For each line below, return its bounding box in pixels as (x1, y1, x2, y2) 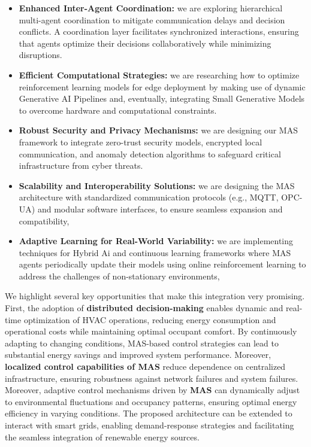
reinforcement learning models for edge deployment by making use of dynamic (19, 80, 306, 93)
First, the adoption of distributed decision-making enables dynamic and (5, 302, 283, 314)
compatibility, (19, 214, 70, 227)
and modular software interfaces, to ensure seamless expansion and (37, 202, 283, 215)
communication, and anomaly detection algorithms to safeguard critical (19, 147, 281, 160)
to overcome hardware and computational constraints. (19, 104, 217, 116)
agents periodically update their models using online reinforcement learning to (19, 258, 306, 270)
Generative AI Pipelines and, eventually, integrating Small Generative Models (19, 92, 305, 105)
